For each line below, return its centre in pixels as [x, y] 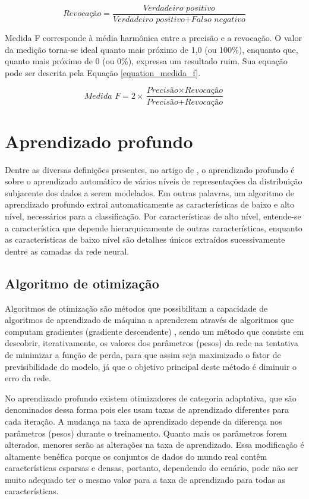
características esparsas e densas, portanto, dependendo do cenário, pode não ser [152, 468]
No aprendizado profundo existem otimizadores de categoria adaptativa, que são [151, 398]
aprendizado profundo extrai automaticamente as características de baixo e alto [150, 204]
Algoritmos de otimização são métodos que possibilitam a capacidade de [136, 308]
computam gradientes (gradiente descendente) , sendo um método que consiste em [154, 331]
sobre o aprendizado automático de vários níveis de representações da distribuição [154, 181]
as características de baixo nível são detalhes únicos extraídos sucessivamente [145, 239]
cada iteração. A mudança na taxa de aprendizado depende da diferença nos [144, 421]
